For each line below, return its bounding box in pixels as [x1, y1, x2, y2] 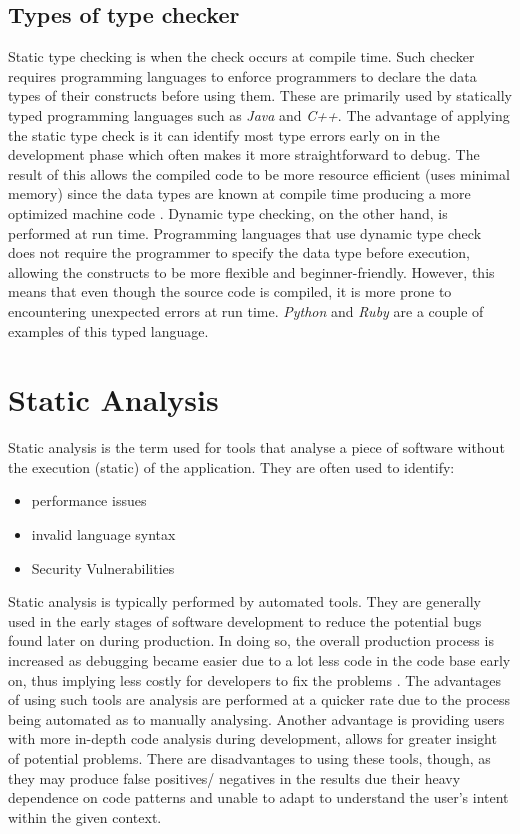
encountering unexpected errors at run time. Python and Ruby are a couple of [8, 300, 484, 321]
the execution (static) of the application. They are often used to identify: [8, 456, 455, 477]
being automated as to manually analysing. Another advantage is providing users [8, 708, 505, 729]
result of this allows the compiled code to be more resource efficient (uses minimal [8, 163, 510, 184]
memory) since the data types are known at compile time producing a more [8, 183, 471, 204]
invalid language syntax [31, 524, 176, 545]
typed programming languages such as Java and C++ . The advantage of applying [8, 104, 510, 125]
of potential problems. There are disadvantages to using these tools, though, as [8, 747, 491, 768]
